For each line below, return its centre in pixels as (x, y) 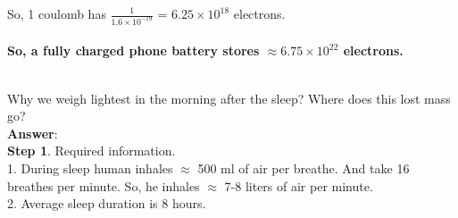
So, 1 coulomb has (57, 13)
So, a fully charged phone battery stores (133, 50)
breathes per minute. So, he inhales (104, 185)
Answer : (33, 133)
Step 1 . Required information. (92, 151)
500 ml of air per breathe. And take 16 (304, 168)
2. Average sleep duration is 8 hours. (107, 203)
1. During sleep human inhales (90, 168)
